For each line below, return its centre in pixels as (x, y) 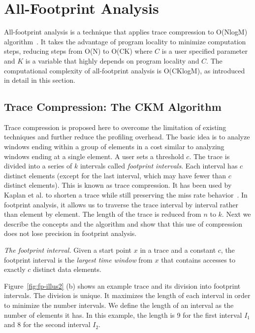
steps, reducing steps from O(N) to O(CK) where (78, 51)
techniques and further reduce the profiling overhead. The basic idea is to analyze (127, 137)
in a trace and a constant (178, 250)
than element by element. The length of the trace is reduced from (103, 214)
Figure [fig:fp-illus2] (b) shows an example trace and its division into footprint (122, 285)
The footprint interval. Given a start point (68, 250)
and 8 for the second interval (47, 324)
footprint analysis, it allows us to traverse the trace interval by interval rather (121, 204)
